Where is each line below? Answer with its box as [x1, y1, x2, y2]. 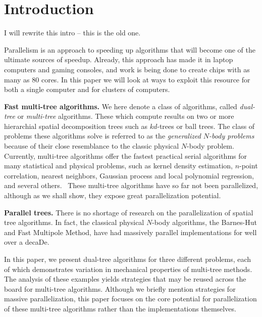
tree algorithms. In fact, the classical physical [4, 217, 144, 228]
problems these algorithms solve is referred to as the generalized [4, 130, 201, 141]
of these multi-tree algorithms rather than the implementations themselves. [4, 303, 236, 313]
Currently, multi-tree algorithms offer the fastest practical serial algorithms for [4, 150, 247, 161]
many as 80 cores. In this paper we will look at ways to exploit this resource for [4, 74, 250, 84]
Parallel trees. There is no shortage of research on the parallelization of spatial [4, 207, 253, 217]
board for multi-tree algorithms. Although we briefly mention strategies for [4, 283, 236, 294]
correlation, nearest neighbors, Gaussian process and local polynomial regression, [4, 170, 254, 180]
